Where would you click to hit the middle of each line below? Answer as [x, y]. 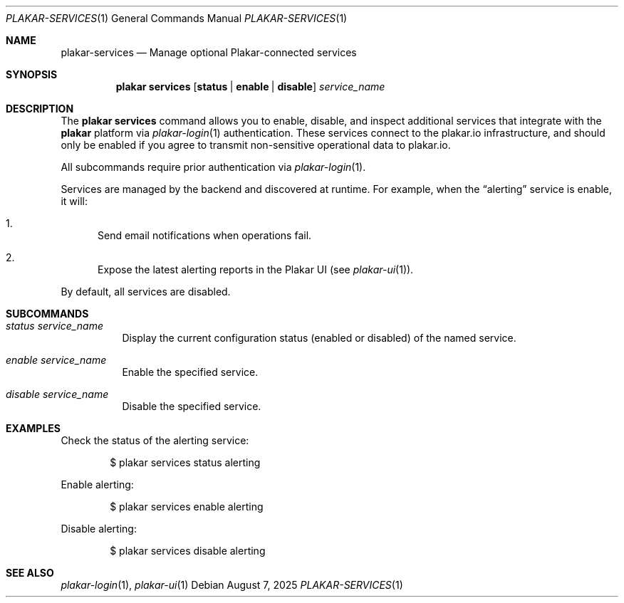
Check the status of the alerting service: [155, 440]
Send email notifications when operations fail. [205, 235]
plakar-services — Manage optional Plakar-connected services [209, 52]
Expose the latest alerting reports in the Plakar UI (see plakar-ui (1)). [256, 269]
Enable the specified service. [190, 372]
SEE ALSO [30, 573]
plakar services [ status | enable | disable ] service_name [250, 86]
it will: [74, 201]
